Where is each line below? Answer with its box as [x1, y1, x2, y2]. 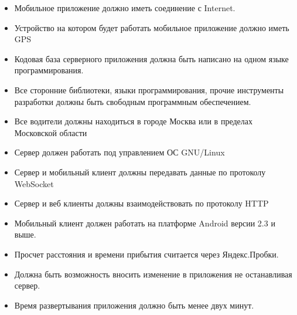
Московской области [14, 126, 87, 138]
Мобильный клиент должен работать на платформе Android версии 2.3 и [14, 216, 275, 229]
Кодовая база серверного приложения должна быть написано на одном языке [14, 52, 289, 65]
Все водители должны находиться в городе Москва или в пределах [14, 115, 252, 127]
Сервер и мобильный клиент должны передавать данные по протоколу [14, 165, 266, 178]
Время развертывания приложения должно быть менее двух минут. [14, 299, 254, 311]
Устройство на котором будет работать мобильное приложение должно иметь [14, 21, 289, 33]
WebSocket [14, 177, 54, 189]
